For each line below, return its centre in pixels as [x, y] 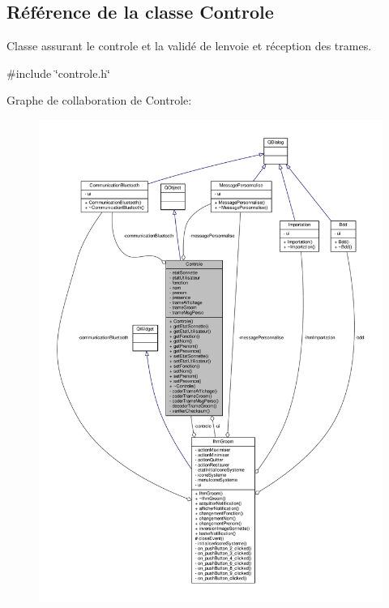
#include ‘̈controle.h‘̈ [59, 73]
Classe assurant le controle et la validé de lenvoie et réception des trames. [189, 46]
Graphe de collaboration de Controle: [99, 100]
